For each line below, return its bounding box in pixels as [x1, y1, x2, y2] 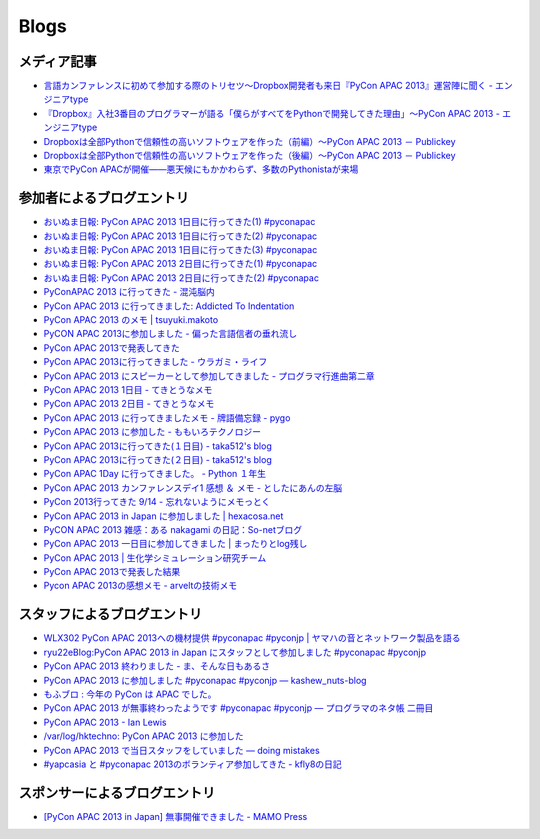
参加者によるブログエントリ [18, 190, 190, 207]
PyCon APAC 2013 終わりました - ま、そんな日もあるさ [43, 660, 270, 672]
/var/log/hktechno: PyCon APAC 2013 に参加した [43, 730, 244, 742]
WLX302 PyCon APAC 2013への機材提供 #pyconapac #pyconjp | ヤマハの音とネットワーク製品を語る [43, 632, 461, 644]
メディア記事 [18, 53, 97, 70]
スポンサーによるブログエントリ [18, 784, 216, 801]
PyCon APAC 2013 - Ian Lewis [43, 716, 167, 728]
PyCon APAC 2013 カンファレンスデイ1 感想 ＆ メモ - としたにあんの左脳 [43, 481, 343, 494]
